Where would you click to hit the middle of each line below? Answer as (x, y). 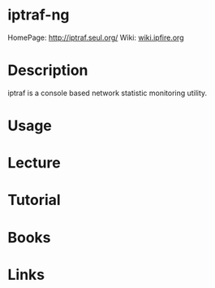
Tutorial (34, 200)
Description (48, 70)
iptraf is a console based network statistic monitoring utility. (107, 93)
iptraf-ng (39, 15)
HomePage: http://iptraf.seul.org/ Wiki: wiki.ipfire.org (96, 37)
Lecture (34, 163)
